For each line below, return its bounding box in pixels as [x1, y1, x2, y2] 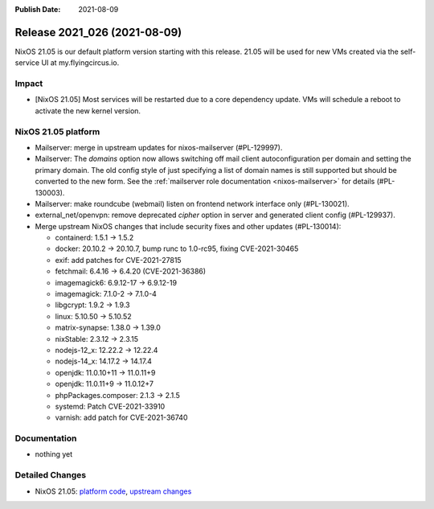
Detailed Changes [14, 470, 87, 481]
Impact [14, 78, 43, 89]
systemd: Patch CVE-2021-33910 [55, 401, 166, 411]
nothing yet [35, 449, 73, 459]
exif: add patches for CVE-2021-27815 [55, 255, 182, 265]
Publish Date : [14, 5, 61, 14]
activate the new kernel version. [35, 105, 141, 116]
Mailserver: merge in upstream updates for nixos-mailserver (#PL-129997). [35, 142, 283, 152]
